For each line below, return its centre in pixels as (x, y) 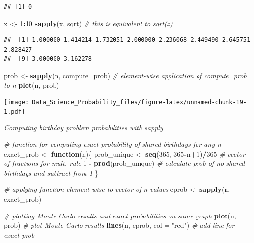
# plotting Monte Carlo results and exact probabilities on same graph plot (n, (120, 215)
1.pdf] (14, 112)
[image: (16, 102)
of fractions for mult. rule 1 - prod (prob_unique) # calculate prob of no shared (125, 163)
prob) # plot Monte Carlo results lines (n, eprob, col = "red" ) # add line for (119, 225)
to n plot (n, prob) (32, 85)
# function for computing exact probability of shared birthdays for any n (113, 144)
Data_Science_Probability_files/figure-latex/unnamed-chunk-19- (139, 102)
